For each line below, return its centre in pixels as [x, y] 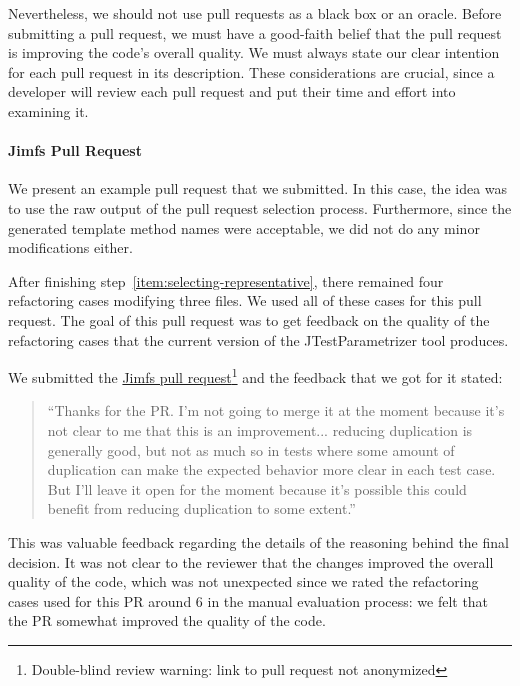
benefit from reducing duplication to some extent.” [201, 508]
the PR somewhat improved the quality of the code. [167, 620]
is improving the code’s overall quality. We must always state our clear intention [254, 52]
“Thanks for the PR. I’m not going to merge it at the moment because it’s [276, 410]
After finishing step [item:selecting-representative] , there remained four [226, 280]
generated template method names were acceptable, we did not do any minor [244, 227]
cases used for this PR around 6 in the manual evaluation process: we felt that [248, 600]
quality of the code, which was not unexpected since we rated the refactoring [243, 581]
